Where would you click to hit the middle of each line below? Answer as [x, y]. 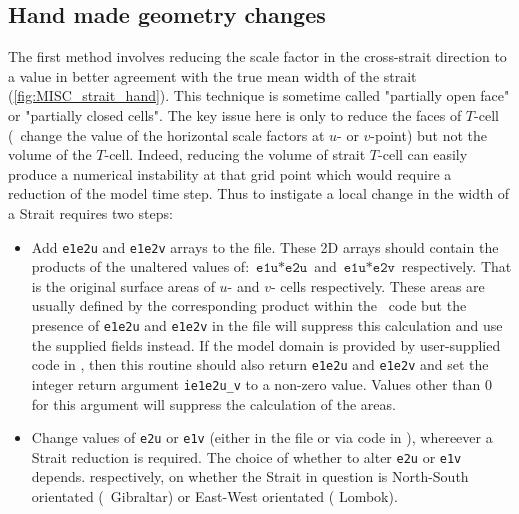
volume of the [50, 154]
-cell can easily [423, 154]
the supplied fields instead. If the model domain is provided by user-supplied [266, 344]
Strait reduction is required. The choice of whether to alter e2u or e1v [246, 456]
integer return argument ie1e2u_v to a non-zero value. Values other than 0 [261, 383]
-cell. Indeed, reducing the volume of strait [235, 154]
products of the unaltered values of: [140, 266]
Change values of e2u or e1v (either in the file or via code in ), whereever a [262, 437]
